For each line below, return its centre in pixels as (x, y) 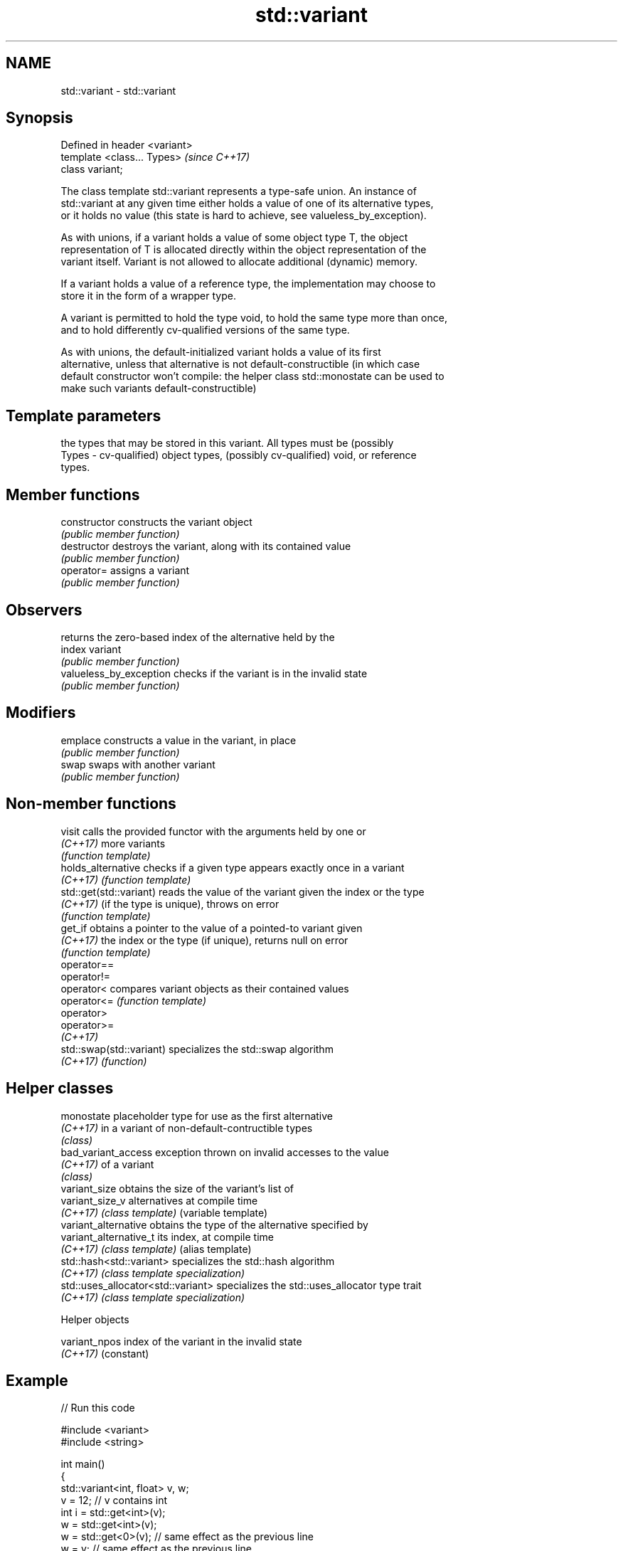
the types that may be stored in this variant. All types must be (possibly (227, 443)
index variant (91, 649)
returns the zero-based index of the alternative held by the (198, 637)
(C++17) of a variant (107, 1164)
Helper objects (95, 1319)
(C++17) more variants (113, 843)
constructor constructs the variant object (156, 522)
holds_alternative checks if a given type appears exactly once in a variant (233, 867)
